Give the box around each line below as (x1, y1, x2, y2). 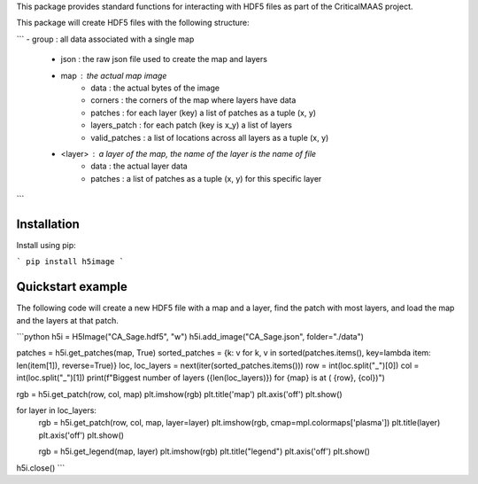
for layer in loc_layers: (16, 405, 97, 416)
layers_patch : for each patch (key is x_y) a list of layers (90, 120, 292, 130)
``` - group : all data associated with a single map (16, 34, 195, 44)
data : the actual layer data (90, 160, 188, 172)
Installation (16, 216, 80, 231)
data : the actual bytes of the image (90, 82, 220, 93)
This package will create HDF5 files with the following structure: (16, 18, 250, 28)
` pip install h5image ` (16, 257, 124, 267)
